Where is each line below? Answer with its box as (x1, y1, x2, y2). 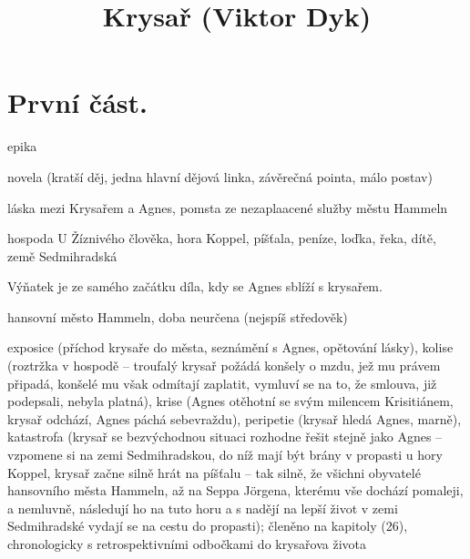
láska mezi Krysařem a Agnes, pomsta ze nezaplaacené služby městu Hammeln (7, 198, 448, 217)
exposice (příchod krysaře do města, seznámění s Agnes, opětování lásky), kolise (7, 338, 454, 357)
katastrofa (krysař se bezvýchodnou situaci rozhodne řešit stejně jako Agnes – (7, 427, 443, 446)
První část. (7, 84, 148, 121)
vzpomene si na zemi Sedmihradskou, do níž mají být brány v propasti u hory (7, 445, 443, 464)
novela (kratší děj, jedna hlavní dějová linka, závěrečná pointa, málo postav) (7, 167, 433, 186)
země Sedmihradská (7, 246, 117, 265)
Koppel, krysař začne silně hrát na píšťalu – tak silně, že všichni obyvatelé (7, 462, 421, 482)
